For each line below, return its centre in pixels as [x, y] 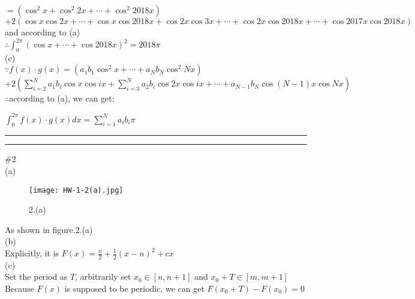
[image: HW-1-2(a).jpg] [76, 190]
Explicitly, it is [32, 253]
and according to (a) [43, 32]
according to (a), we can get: [62, 98]
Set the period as [36, 276]
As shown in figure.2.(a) [49, 229]
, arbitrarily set [103, 276]
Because [19, 288]
